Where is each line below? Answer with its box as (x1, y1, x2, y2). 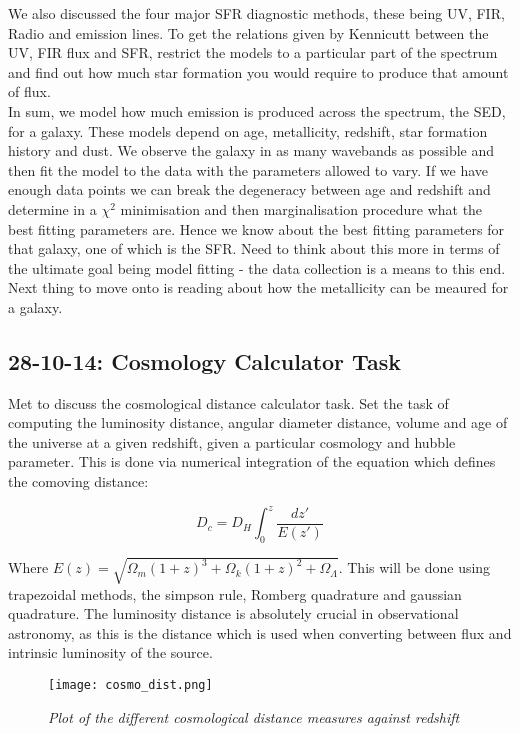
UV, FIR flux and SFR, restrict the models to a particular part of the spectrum (8, 42, 498, 63)
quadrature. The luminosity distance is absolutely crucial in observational (8, 603, 459, 624)
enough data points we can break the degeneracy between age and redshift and (8, 179, 491, 200)
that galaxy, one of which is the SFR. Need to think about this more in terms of (8, 238, 500, 259)
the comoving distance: (8, 471, 149, 492)
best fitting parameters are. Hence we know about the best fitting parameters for (8, 218, 504, 239)
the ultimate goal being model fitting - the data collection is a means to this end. (8, 257, 506, 278)
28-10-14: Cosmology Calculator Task (8, 345, 401, 376)
